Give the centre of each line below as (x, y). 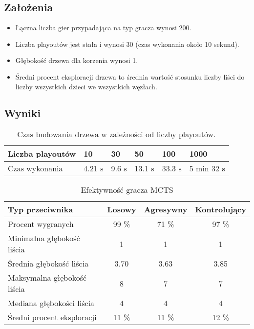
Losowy (122, 209)
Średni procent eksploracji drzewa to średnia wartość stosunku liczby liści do (130, 76)
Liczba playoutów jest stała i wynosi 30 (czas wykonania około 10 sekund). (127, 44)
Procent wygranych (41, 224)
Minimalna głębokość (44, 238)
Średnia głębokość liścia (48, 264)
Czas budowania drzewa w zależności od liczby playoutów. (116, 134)
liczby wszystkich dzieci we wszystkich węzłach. (86, 86)
